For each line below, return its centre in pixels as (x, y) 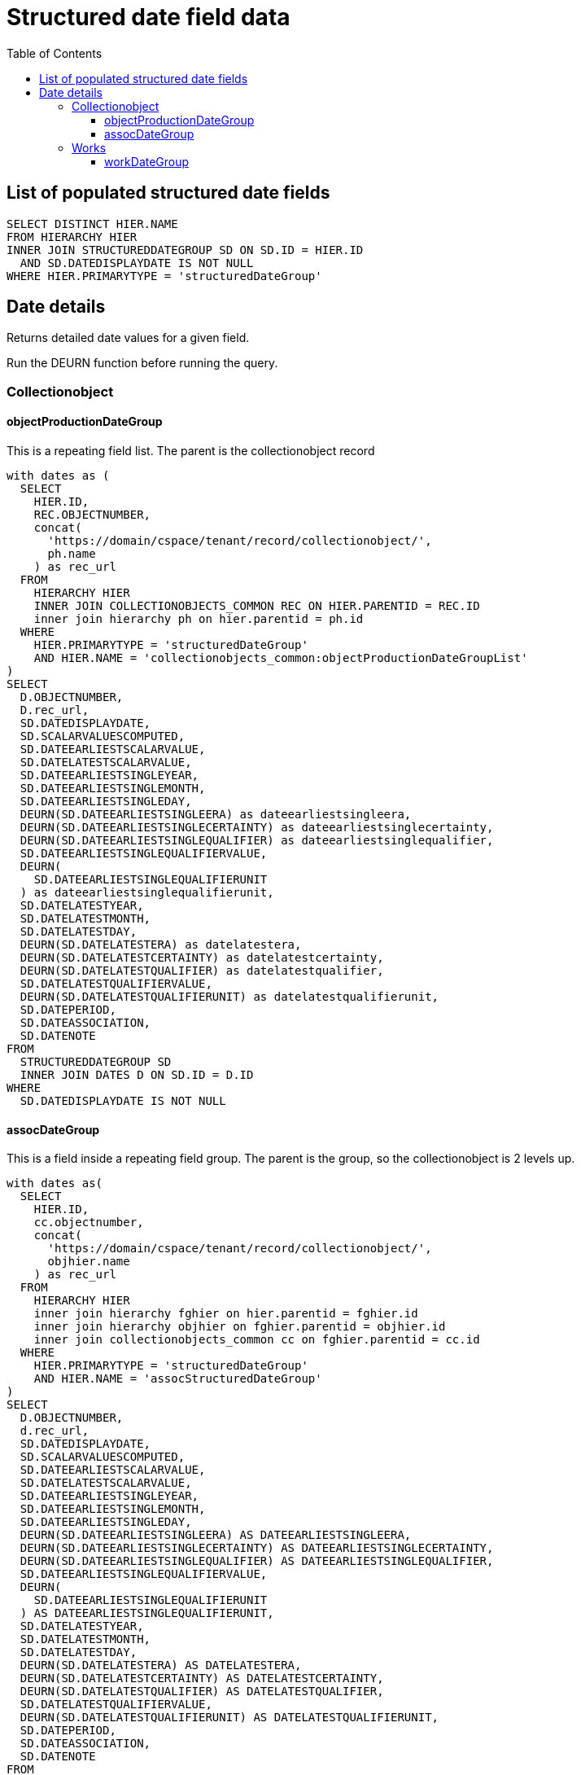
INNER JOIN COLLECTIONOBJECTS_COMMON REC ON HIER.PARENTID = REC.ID (257, 606)
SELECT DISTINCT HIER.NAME (92, 224)
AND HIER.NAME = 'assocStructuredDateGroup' (178, 1379)
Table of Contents (55, 53)
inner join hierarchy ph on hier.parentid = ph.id (199, 619)
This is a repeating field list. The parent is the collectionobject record (191, 451)
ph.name (72, 554)
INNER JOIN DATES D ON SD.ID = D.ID (137, 1075)
